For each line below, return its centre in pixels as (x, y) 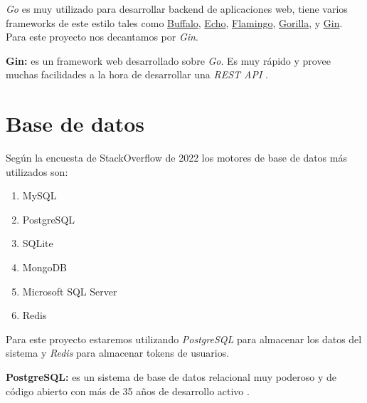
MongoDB (45, 267)
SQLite (38, 243)
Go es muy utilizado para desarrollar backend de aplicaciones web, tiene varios (177, 9)
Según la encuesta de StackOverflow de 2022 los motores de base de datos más (176, 158)
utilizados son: (37, 171)
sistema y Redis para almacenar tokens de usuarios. (118, 353)
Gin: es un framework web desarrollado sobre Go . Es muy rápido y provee (168, 60)
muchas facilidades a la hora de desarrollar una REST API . (137, 74)
